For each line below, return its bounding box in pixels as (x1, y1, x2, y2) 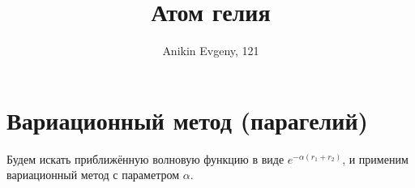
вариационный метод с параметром (6, 166, 180, 183)
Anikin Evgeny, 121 (162, 42, 259, 59)
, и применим (342, 150, 409, 167)
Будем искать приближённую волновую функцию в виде (6, 150, 285, 167)
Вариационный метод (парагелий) (6, 103, 369, 136)
